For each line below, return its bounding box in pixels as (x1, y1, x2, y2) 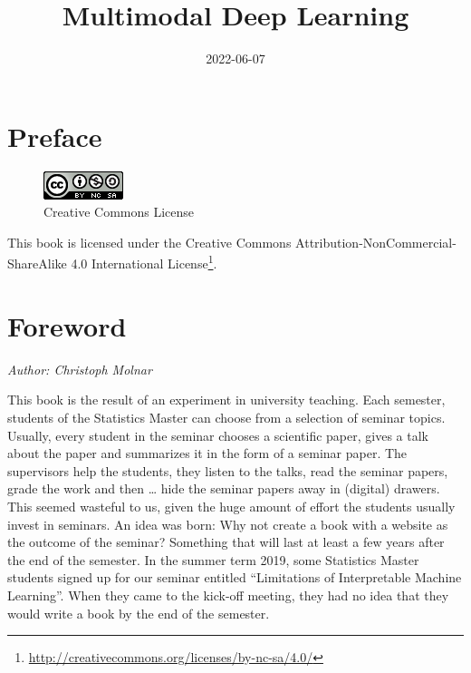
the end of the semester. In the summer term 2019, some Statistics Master (7, 550, 419, 569)
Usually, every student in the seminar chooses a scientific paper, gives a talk (7, 425, 428, 444)
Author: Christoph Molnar (7, 359, 152, 378)
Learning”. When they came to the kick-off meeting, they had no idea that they (7, 585, 449, 604)
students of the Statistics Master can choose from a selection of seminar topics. (7, 408, 446, 426)
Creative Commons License (43, 202, 195, 221)
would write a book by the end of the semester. (7, 603, 270, 622)
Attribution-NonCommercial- (295, 232, 457, 251)
